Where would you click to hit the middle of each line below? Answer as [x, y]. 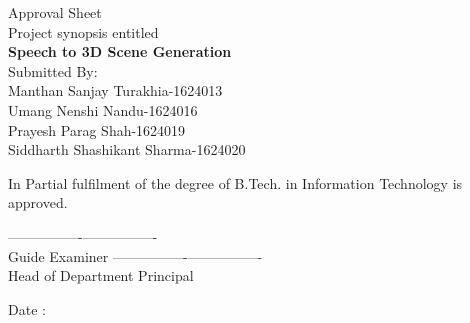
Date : [27, 308]
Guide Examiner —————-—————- [135, 255]
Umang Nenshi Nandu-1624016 [103, 109]
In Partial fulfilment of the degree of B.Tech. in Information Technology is [235, 182]
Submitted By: [53, 70]
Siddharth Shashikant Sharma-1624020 [127, 149]
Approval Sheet [55, 12]
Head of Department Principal [101, 275]
